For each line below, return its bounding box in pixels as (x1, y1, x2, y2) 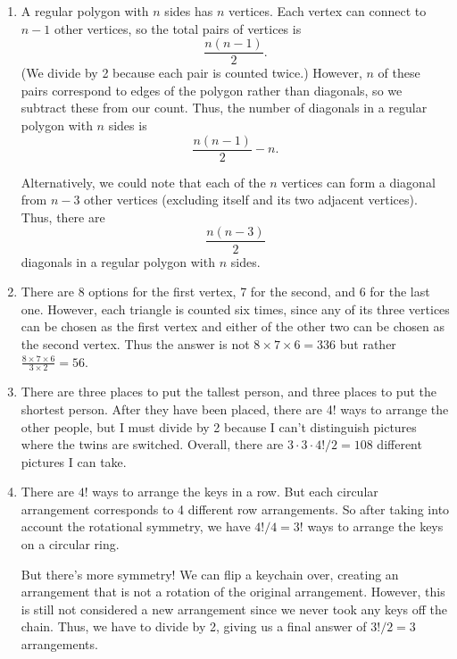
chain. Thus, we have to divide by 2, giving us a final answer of (21, 617, 367, 636)
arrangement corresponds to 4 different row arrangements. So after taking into (21, 499, 450, 518)
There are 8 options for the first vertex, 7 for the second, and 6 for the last (21, 282, 430, 301)
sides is (108, 116, 147, 135)
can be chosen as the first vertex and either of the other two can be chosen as (21, 317, 445, 336)
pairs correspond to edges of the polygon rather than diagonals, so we (21, 80, 403, 99)
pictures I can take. (21, 452, 127, 471)
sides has (164, 2, 213, 20)
